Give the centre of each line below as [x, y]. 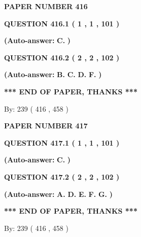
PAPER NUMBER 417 [46, 126]
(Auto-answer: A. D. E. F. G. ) [58, 194]
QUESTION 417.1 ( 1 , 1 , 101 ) [62, 142]
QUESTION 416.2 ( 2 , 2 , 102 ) [62, 57]
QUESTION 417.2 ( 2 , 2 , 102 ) [62, 176]
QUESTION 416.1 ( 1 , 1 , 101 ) [62, 23]
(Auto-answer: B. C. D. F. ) [53, 74]
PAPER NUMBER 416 [46, 6]
